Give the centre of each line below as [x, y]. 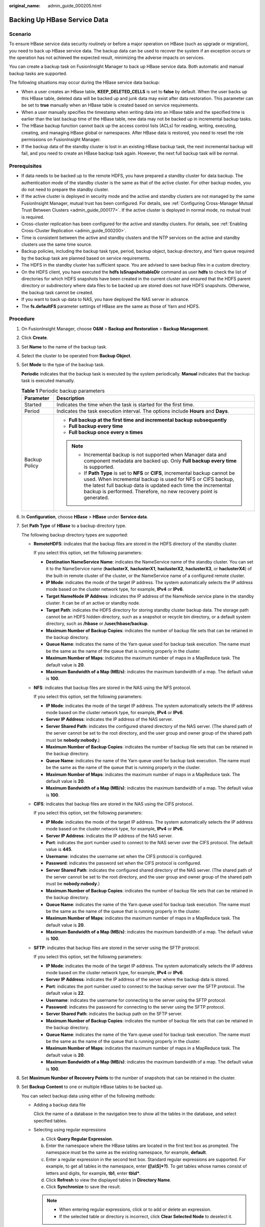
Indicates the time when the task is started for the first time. [126, 404]
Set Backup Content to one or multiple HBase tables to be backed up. [92, 1087]
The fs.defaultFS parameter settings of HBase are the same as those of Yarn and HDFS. [111, 306]
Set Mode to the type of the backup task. [63, 365]
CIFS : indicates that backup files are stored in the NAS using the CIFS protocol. [114, 804]
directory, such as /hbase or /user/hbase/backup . [97, 624]
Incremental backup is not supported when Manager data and [155, 454]
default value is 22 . [65, 993]
